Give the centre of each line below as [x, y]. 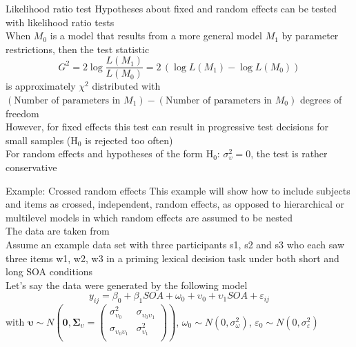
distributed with [126, 86]
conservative [31, 167]
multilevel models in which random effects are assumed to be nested [149, 217]
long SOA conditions [49, 271]
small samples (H [42, 140]
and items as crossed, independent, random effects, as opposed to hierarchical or [175, 204]
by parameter [310, 36]
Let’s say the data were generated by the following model [127, 285]
